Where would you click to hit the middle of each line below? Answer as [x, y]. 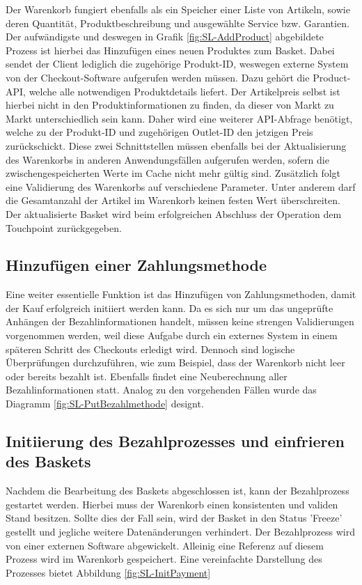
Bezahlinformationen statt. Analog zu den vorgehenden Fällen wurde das [161, 390]
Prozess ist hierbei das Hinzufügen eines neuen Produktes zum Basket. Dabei [170, 50]
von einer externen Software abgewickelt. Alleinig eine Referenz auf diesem [165, 545]
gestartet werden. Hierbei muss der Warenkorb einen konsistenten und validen [172, 504]
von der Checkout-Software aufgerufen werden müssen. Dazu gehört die [158, 77]
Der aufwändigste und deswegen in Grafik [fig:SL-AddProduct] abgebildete [165, 37]
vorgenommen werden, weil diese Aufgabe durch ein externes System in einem [172, 335]
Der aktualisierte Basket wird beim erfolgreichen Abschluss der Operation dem [174, 213]
